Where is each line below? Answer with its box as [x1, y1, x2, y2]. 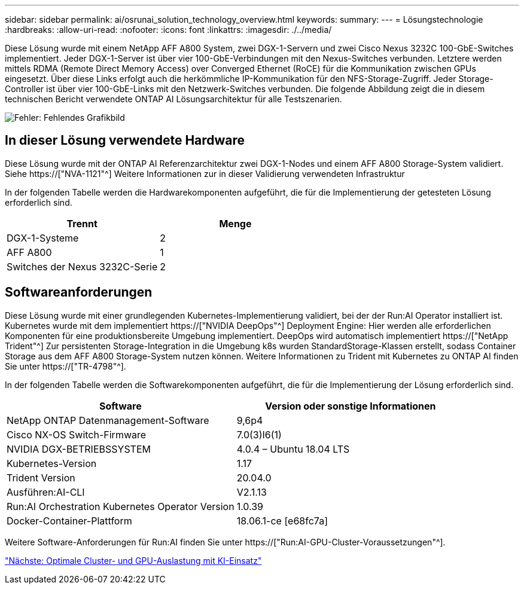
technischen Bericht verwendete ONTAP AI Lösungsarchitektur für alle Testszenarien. [5, 94, 342, 104]
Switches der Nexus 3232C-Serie [7, 260, 158, 273]
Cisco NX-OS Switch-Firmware [7, 428, 147, 441]
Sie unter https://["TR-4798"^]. [5, 361, 126, 371]
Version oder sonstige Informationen [265, 399, 436, 412]
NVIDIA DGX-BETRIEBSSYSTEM [7, 442, 151, 455]
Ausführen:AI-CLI [7, 486, 85, 498]
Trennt [66, 217, 98, 230]
